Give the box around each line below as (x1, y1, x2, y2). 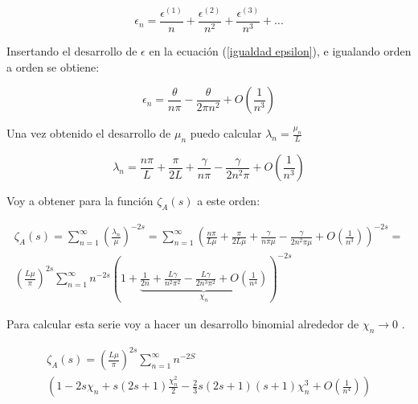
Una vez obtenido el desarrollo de (6, 125, 171, 142)
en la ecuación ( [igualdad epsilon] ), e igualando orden (149, 43, 412, 60)
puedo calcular (190, 125, 262, 142)
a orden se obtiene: (6, 58, 100, 75)
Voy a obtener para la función (6, 192, 154, 209)
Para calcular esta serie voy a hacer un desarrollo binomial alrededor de (6, 315, 359, 332)
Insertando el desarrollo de (6, 43, 137, 60)
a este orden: (197, 192, 260, 209)
